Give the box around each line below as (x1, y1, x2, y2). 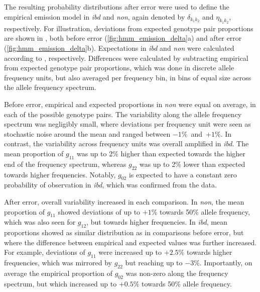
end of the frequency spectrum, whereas (4, 158, 126, 169)
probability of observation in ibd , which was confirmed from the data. (4, 179, 217, 190)
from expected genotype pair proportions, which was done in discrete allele (4, 62, 234, 73)
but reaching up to (125, 257, 183, 268)
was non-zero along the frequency (125, 267, 228, 278)
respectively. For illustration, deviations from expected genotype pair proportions (4, 23, 253, 33)
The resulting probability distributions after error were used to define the (4, 2, 229, 12)
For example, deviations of (4, 247, 85, 257)
